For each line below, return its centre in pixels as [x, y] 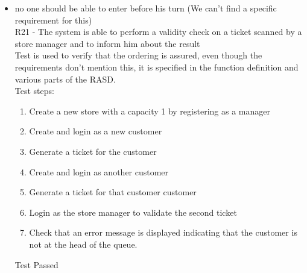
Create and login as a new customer [96, 131]
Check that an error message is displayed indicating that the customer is [163, 232]
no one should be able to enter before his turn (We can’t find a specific [146, 8]
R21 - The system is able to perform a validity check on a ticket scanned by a [158, 32]
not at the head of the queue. [83, 244]
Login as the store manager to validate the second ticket [133, 212]
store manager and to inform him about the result [107, 43]
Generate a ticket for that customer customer [113, 192]
